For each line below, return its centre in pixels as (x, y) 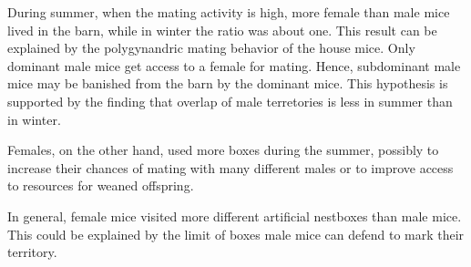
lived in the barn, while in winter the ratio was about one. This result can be (222, 30)
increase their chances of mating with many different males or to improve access (230, 167)
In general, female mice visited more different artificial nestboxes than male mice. (235, 216)
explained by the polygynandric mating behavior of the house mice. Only (211, 48)
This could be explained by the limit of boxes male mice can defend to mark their (236, 234)
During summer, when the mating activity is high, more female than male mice (229, 12)
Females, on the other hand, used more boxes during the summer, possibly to (223, 150)
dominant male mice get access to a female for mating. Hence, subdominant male (234, 65)
